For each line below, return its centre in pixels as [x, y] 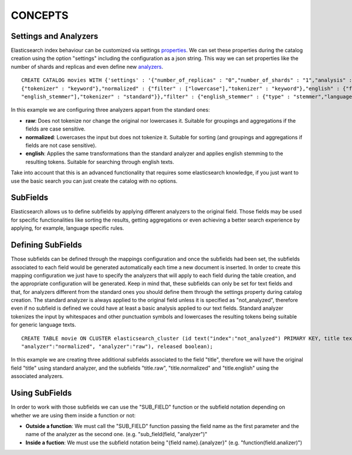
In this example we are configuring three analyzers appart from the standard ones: [111, 110]
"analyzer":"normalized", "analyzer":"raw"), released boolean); [117, 347]
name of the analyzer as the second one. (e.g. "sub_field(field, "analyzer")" [116, 434]
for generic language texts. [43, 325]
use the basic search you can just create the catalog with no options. [94, 181]
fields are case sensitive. [55, 129]
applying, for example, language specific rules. [67, 228]
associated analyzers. [37, 376]
